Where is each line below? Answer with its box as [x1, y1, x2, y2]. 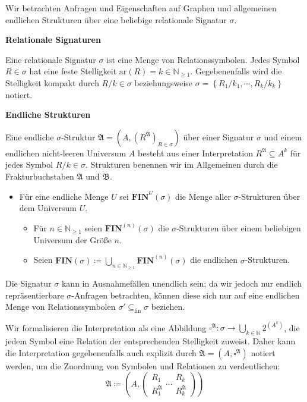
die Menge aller [175, 190, 231, 202]
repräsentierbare [5, 288, 64, 301]
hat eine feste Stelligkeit [29, 65, 117, 77]
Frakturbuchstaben [5, 169, 74, 182]
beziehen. [151, 300, 185, 313]
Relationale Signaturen [5, 33, 101, 46]
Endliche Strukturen [5, 108, 91, 121]
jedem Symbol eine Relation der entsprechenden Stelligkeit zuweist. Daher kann [5, 335, 296, 347]
